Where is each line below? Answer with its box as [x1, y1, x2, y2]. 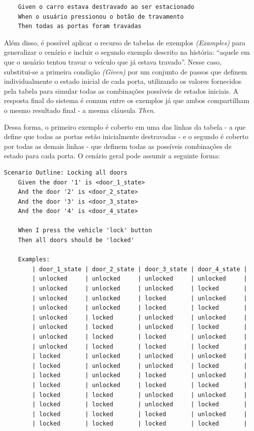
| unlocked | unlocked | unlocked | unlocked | [32, 275, 247, 283]
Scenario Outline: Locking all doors [4, 169, 127, 176]
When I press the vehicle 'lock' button [18, 227, 152, 234]
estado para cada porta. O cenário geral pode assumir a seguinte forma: [4, 150, 220, 161]
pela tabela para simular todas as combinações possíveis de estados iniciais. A [4, 85, 239, 96]
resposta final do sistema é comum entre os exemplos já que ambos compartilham [4, 95, 250, 106]
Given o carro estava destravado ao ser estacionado [18, 3, 194, 10]
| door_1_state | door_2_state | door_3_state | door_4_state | [32, 265, 247, 273]
